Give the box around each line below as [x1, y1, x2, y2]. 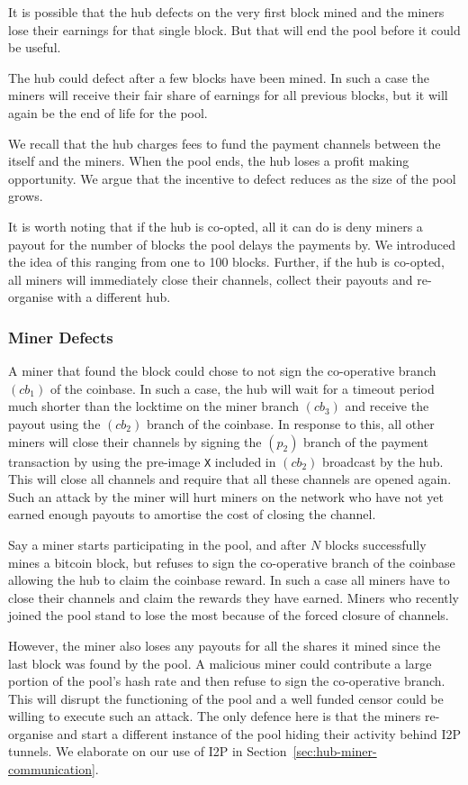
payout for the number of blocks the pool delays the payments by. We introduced [8, 234, 455, 253]
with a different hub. [57, 288, 171, 306]
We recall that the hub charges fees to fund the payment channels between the [8, 133, 441, 152]
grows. [8, 187, 43, 205]
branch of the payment [303, 432, 428, 451]
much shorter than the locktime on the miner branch [8, 397, 300, 415]
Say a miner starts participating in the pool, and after [8, 534, 307, 553]
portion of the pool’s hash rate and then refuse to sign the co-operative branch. [8, 671, 445, 690]
